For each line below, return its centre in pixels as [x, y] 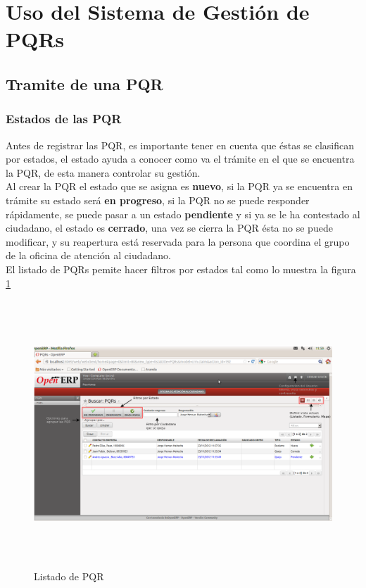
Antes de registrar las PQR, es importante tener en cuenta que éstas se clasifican [180, 145]
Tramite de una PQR [84, 83]
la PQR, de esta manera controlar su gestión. [103, 172]
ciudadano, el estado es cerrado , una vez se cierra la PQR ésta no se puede [169, 228]
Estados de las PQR [64, 119]
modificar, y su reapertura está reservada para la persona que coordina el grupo [178, 241]
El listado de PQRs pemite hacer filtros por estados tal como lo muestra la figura [181, 269]
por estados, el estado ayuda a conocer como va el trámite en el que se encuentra [180, 159]
